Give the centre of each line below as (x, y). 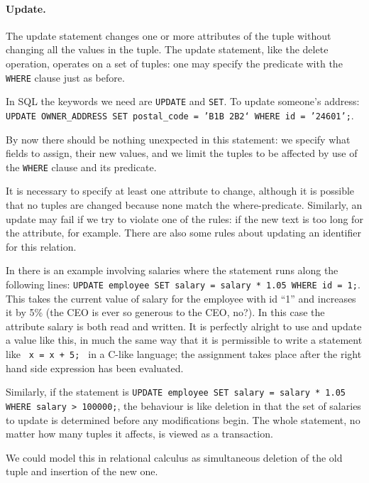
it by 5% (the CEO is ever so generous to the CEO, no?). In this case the (165, 312)
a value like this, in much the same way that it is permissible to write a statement (184, 340)
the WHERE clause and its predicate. (81, 167)
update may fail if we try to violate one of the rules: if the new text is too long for (184, 218)
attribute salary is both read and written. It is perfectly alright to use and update (184, 326)
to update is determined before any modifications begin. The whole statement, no (183, 419)
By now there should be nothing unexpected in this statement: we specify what (178, 139)
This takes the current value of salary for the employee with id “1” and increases (181, 298)
